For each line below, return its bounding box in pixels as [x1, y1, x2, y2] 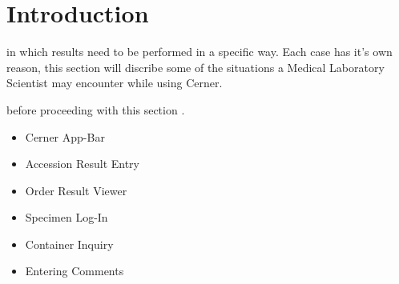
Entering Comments [25, 262, 124, 279]
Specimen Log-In [25, 209, 108, 226]
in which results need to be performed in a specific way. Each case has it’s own [6, 43, 393, 60]
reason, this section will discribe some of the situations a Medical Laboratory [6, 58, 385, 75]
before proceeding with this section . [6, 101, 185, 118]
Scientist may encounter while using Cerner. [6, 74, 223, 91]
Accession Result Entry [25, 155, 139, 172]
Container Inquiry [25, 235, 114, 252]
